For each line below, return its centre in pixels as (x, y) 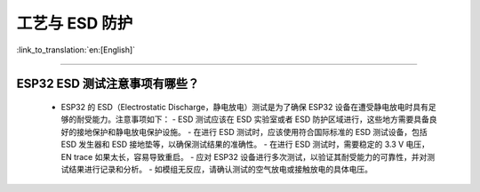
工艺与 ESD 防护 (75, 23)
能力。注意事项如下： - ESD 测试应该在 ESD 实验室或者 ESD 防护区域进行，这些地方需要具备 (261, 119)
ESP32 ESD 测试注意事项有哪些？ (108, 84)
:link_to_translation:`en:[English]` (76, 50)
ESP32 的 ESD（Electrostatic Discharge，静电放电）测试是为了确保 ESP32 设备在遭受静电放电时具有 (244, 107)
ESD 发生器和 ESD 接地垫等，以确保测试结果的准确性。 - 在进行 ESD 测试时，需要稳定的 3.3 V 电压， (245, 144)
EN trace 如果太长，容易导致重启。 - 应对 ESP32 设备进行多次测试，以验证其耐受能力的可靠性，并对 (244, 156)
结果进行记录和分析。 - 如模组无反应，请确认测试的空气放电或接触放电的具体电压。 (220, 169)
